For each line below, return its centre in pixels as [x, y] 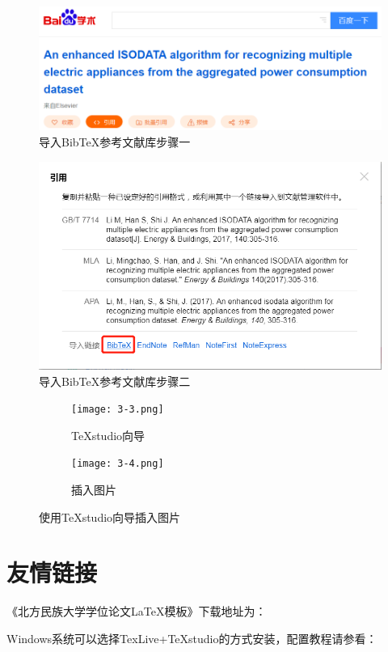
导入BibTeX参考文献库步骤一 [115, 142]
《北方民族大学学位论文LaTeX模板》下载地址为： [137, 611]
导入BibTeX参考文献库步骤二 [115, 381]
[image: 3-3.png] [118, 410]
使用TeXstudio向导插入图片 [110, 517]
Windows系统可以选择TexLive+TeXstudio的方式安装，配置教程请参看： [192, 638]
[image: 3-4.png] [118, 464]
